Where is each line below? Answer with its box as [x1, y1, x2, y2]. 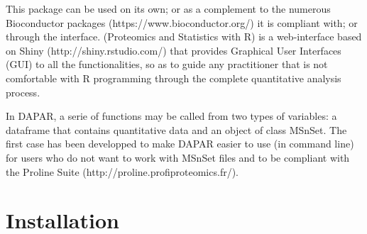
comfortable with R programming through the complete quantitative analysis [6, 70, 341, 85]
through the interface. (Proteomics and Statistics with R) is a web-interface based [6, 29, 362, 44]
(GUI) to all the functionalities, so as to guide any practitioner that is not [6, 57, 328, 72]
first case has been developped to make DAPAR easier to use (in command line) [6, 136, 354, 151]
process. [6, 84, 40, 99]
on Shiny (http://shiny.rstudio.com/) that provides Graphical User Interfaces [6, 43, 341, 57]
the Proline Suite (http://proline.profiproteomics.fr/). [6, 164, 239, 179]
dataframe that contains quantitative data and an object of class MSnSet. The [6, 122, 347, 137]
